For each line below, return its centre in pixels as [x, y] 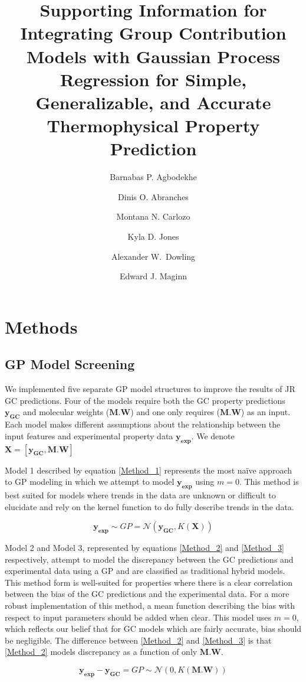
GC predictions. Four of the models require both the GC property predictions [145, 400]
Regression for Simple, [153, 79]
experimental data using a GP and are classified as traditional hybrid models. [145, 571]
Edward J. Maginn [153, 276]
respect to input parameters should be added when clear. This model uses [138, 617]
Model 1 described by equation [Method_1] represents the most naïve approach [148, 470]
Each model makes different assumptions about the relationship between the [143, 424]
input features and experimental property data [89, 435]
